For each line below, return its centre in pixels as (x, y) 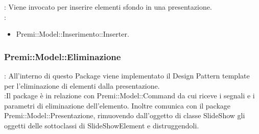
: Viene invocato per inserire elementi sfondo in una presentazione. (108, 7)
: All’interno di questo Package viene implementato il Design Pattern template (127, 75)
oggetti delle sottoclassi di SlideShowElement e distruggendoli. (102, 125)
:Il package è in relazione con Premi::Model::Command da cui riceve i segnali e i (129, 96)
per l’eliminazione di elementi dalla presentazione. (82, 85)
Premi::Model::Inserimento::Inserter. (73, 34)
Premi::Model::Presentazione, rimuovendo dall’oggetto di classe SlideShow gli (125, 115)
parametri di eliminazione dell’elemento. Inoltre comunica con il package (117, 105)
